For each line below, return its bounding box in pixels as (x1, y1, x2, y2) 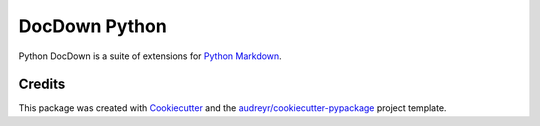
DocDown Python (18, 15, 167, 37)
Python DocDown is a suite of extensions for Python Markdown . (18, 50, 282, 62)
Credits (18, 76, 66, 93)
